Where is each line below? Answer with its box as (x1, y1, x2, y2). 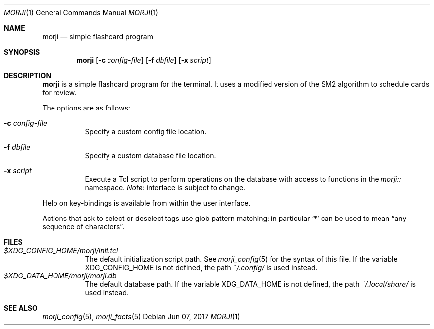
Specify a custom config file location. (85, 127, 207, 136)
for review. (42, 88, 77, 97)
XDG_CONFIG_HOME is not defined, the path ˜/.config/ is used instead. (85, 263, 318, 272)
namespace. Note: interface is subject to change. (85, 183, 246, 192)
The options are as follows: (42, 104, 130, 112)
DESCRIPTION (4, 71, 52, 80)
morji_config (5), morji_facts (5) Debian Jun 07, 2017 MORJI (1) (42, 312, 240, 321)
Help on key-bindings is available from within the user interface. (42, 199, 251, 207)
